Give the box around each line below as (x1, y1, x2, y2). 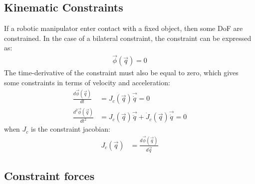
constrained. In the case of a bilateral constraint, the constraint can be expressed (4, 32, 252, 43)
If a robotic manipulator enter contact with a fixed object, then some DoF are (4, 23, 243, 33)
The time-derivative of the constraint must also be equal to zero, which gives (4, 67, 239, 78)
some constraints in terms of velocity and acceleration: (4, 77, 170, 87)
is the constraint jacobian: (31, 124, 110, 134)
